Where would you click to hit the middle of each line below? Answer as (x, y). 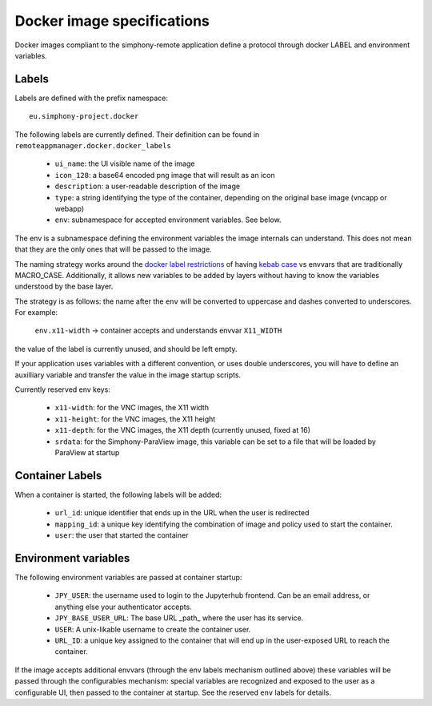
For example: (36, 313)
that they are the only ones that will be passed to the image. (113, 249)
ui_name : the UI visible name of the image (125, 163)
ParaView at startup (87, 452)
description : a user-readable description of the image (147, 186)
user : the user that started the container (122, 535)
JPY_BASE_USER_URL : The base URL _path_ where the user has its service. (179, 618)
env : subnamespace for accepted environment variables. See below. (168, 220)
